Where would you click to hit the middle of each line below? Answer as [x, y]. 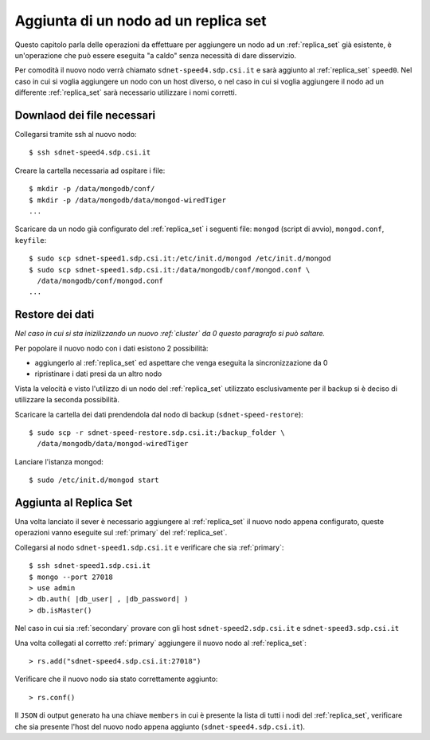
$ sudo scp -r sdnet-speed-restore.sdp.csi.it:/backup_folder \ [157, 433]
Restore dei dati [55, 315]
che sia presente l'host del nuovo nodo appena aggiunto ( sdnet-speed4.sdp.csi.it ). [160, 726]
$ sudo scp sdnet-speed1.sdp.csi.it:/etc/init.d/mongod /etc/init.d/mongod [180, 258]
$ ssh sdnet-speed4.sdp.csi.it [90, 153]
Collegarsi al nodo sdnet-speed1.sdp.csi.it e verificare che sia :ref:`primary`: [149, 547]
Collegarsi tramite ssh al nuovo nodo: [76, 135]
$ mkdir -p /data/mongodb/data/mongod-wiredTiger [128, 200]
